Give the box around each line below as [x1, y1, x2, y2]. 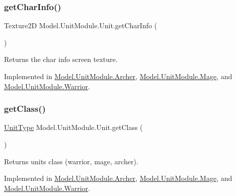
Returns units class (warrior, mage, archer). [4, 156, 138, 166]
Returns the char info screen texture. [4, 54, 118, 64]
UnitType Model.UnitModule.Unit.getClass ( [4, 122, 143, 133]
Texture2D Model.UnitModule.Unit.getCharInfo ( [4, 20, 158, 31]
